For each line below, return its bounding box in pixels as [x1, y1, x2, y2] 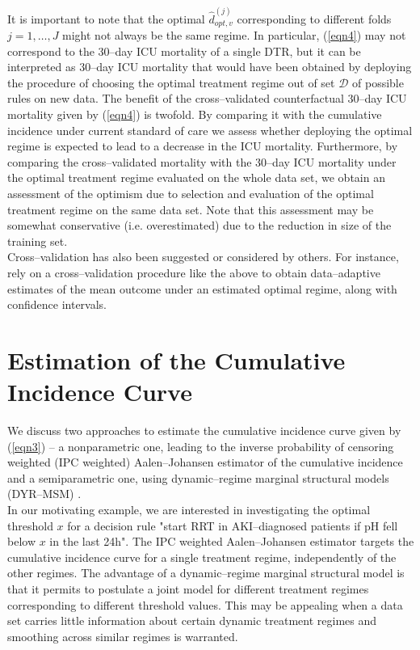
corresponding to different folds [237, 10, 392, 27]
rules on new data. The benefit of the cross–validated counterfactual [7, 90, 344, 107]
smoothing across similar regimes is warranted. [7, 627, 238, 644]
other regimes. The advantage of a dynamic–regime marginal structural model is [7, 564, 405, 581]
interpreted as [7, 58, 76, 75]
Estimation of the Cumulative [7, 343, 346, 376]
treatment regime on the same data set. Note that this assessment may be [7, 200, 374, 217]
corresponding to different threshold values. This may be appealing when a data [7, 596, 403, 613]
